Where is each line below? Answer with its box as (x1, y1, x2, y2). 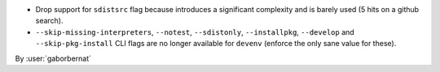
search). (35, 16, 64, 26)
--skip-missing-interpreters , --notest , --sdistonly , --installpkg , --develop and (35, 27, 354, 36)
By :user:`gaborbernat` (15, 53, 92, 63)
